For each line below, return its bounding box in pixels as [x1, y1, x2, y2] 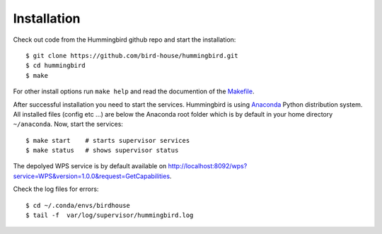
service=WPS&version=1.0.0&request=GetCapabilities [13, 172, 170, 180]
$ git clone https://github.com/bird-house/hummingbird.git [25, 52, 238, 59]
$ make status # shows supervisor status [25, 146, 179, 155]
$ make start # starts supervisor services [25, 136, 190, 144]
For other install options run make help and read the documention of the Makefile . [13, 87, 255, 95]
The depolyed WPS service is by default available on [13, 162, 167, 170]
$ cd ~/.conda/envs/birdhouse [25, 201, 131, 209]
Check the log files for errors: [13, 185, 99, 194]
